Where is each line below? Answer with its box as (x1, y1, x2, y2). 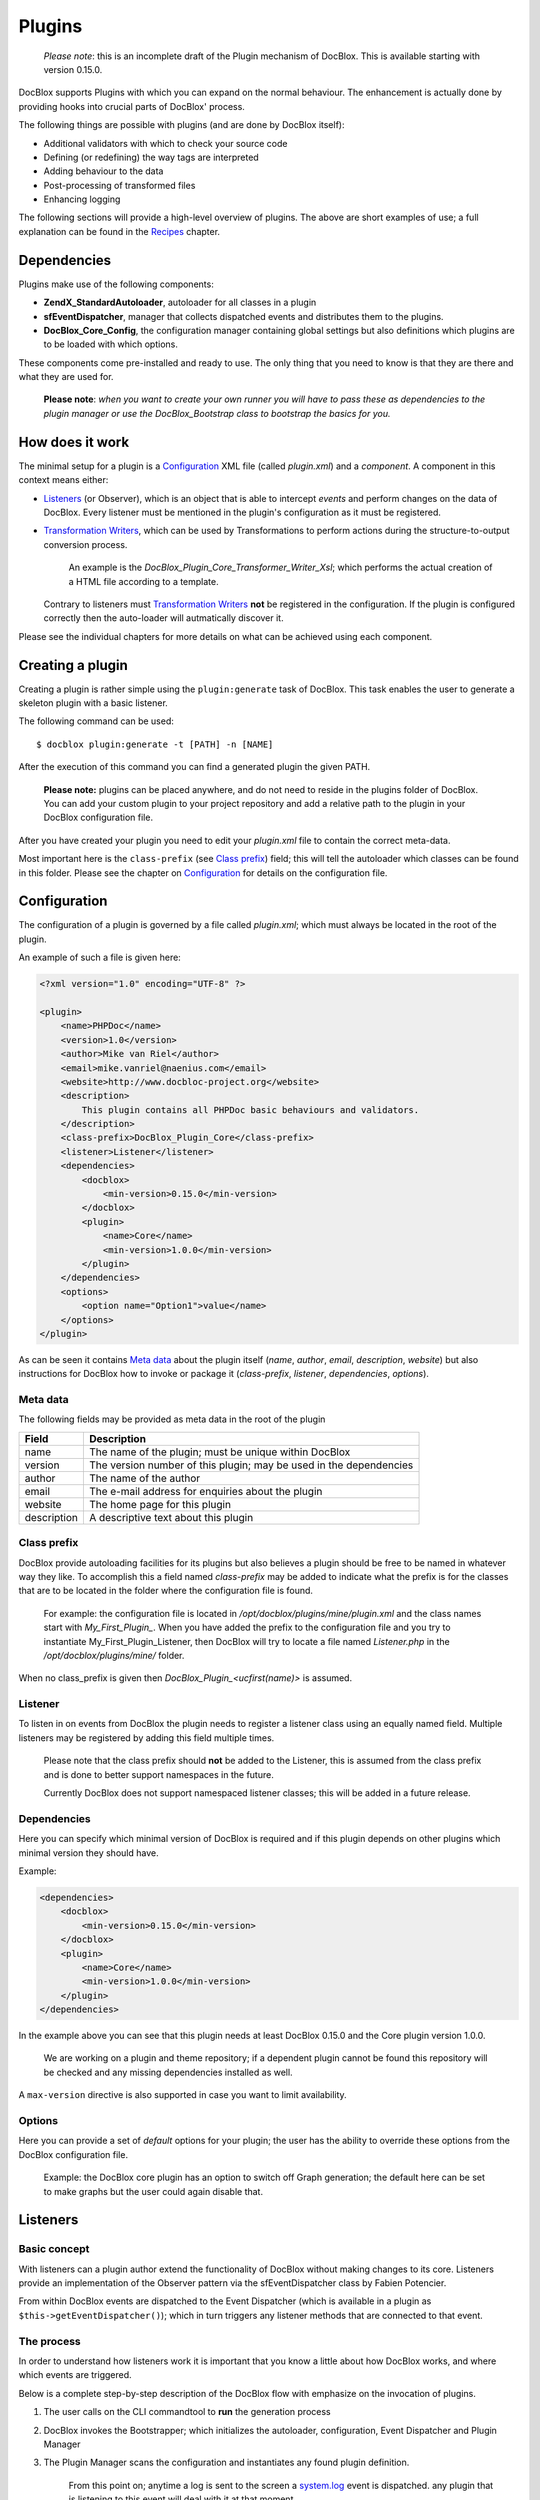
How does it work (18, 433, 130, 450)
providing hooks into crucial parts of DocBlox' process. (18, 100, 245, 112)
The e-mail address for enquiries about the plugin (88, 1484, 323, 1498)
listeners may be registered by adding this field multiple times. (18, 1731, 275, 1744)
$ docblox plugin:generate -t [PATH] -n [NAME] (36, 738, 274, 750)
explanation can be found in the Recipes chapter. (18, 225, 220, 237)
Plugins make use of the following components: (18, 278, 214, 290)
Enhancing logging (43, 193, 121, 205)
